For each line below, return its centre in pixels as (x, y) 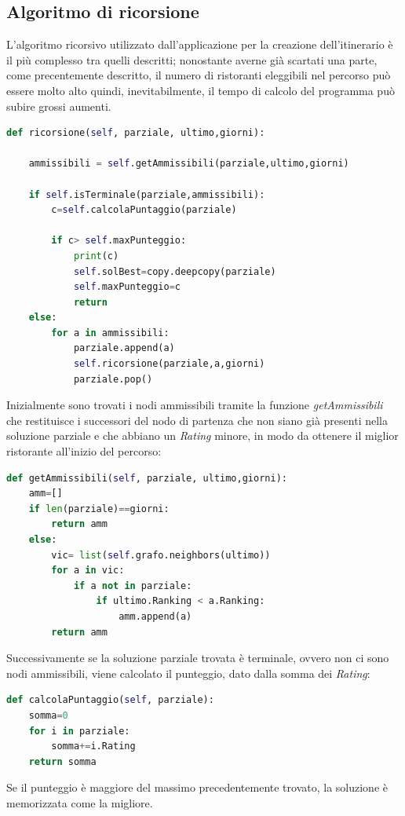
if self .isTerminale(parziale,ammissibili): (147, 194)
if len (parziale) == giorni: (99, 509)
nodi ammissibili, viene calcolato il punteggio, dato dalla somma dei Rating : (188, 673)
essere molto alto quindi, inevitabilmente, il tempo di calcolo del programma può (201, 90)
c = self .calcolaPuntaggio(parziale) (144, 210)
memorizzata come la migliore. (80, 802)
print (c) (96, 256)
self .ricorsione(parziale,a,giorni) (169, 364)
